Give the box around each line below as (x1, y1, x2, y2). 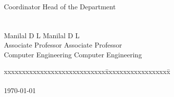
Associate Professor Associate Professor (4, 40, 122, 50)
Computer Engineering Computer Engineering (4, 49, 142, 59)
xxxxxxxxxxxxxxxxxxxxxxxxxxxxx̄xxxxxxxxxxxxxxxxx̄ (4, 66, 171, 76)
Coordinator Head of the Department (4, 1, 116, 11)
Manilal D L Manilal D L (4, 30, 80, 40)
